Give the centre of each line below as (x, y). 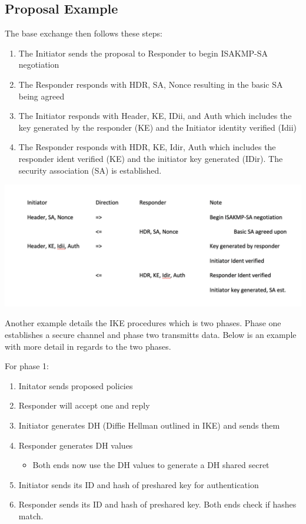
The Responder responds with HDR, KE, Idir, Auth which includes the (147, 147)
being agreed (41, 96)
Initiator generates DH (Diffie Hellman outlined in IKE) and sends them (149, 425)
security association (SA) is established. (90, 170)
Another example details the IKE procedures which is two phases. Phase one (143, 323)
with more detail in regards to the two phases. (88, 346)
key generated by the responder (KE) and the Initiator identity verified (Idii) (158, 127)
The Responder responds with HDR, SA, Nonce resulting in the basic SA (151, 84)
